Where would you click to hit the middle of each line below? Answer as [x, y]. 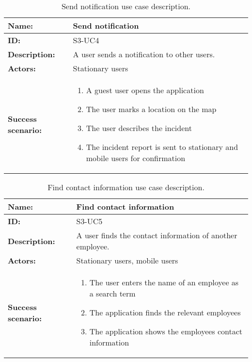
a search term [112, 293]
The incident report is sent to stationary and [162, 147]
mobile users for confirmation [136, 158]
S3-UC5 [89, 221]
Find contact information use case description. [126, 187]
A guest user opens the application [145, 90]
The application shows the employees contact [166, 331]
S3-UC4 [86, 40]
